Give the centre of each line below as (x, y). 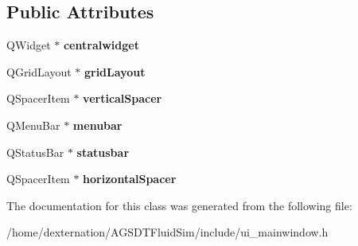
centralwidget (101, 45)
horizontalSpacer (130, 179)
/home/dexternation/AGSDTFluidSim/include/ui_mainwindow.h (167, 232)
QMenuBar (33, 125)
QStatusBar (35, 152)
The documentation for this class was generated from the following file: (179, 205)
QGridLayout (39, 71)
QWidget (29, 45)
